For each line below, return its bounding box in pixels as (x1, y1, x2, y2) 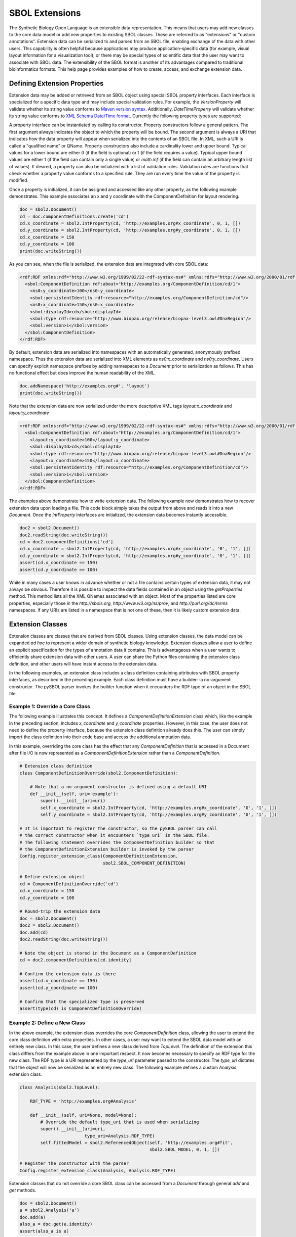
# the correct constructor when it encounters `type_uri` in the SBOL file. (19, 833, 210, 838)
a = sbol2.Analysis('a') (19, 1207, 80, 1213)
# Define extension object (19, 874, 85, 880)
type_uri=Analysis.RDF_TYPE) (84, 1133, 155, 1139)
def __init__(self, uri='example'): (30, 791, 118, 797)
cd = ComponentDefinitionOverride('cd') (19, 881, 118, 887)
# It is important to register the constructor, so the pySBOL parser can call (19, 825, 218, 831)
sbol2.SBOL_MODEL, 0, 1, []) (149, 1147, 220, 1152)
